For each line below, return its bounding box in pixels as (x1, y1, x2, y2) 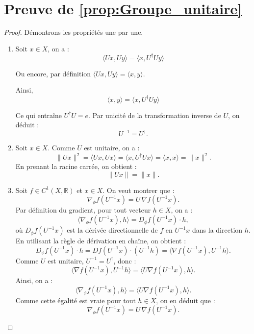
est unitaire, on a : (84, 143, 140, 153)
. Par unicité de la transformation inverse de (88, 110, 221, 120)
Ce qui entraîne (15, 110, 62, 120)
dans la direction (192, 225, 243, 235)
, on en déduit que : (156, 295, 215, 305)
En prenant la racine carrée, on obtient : (15, 161, 137, 171)
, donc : (113, 255, 136, 265)
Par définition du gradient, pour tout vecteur (15, 205, 151, 215)
